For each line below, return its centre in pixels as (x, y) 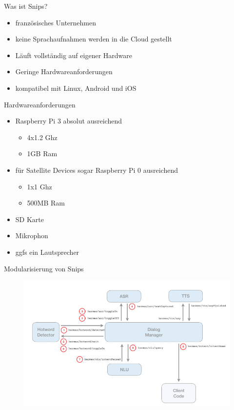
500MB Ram (46, 203)
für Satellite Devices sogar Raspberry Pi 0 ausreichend (97, 170)
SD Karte (29, 219)
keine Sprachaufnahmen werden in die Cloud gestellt (94, 39)
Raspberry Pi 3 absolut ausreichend (68, 121)
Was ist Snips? (26, 6)
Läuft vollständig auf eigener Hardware (74, 55)
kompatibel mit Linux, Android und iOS (76, 88)
